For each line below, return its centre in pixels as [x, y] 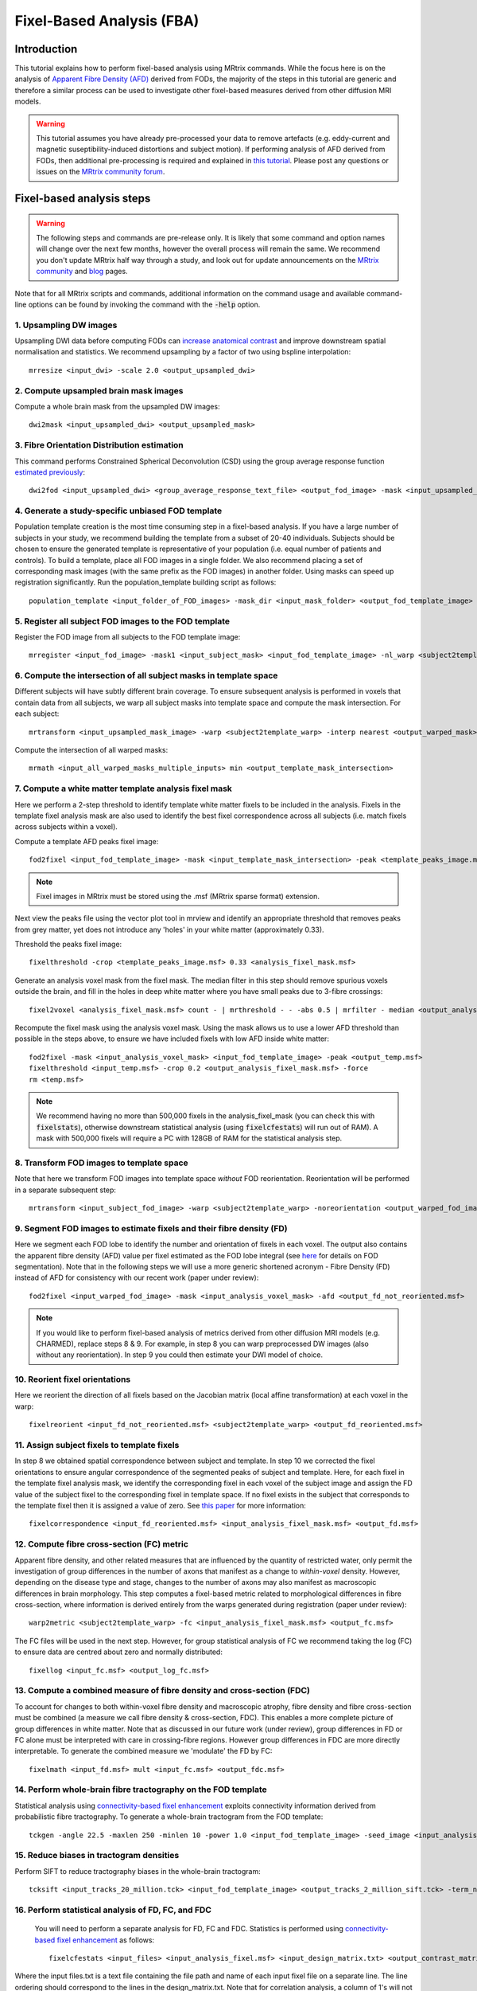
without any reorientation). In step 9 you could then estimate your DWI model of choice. [180, 1355]
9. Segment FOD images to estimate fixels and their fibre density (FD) [151, 1228]
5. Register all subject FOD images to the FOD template [122, 621]
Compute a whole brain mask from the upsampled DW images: [117, 407]
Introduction [46, 49]
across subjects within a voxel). [66, 827]
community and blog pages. [82, 272]
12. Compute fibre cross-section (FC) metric [101, 1544]
